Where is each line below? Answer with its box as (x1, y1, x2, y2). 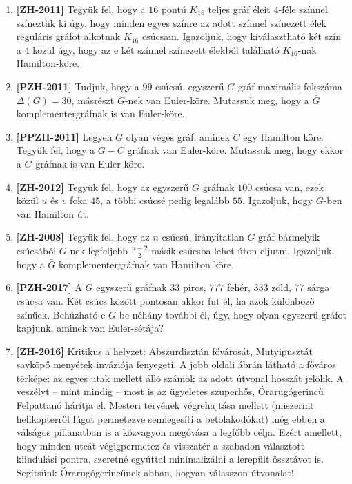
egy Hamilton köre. (243, 129, 324, 143)
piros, (183, 280, 206, 294)
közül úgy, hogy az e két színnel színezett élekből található (32, 42, 280, 57)
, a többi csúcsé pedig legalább (100, 193, 230, 208)
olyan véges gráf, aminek (126, 129, 230, 143)
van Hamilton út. (16, 206, 89, 221)
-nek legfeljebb (66, 243, 128, 257)
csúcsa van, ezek (255, 179, 324, 194)
